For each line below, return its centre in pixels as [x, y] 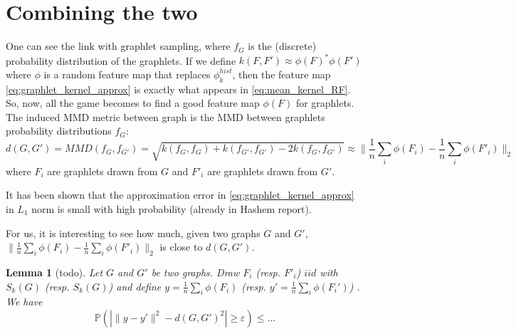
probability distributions [59, 131]
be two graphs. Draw [195, 272]
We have [24, 302]
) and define [135, 286]
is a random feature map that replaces [127, 74]
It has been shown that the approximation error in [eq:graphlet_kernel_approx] [180, 195]
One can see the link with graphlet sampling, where [118, 46]
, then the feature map [281, 74]
